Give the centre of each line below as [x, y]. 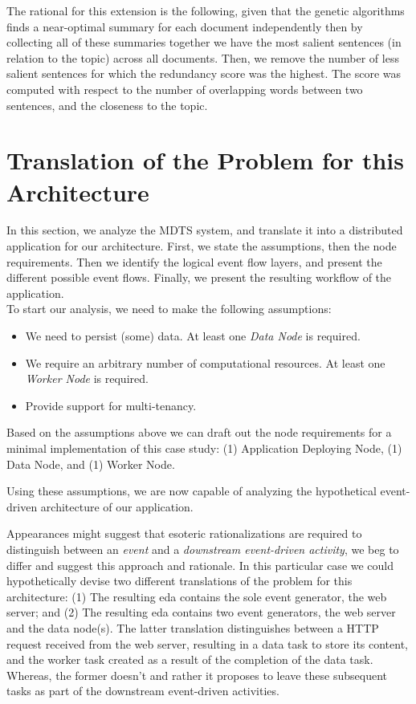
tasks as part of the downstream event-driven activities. [143, 691]
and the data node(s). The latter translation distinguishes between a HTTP [193, 627]
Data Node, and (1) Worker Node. [91, 464]
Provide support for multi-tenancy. [111, 405]
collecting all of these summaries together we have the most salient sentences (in [204, 42]
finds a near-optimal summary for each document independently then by [185, 26]
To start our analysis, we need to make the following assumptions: [169, 309]
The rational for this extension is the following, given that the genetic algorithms [206, 10]
